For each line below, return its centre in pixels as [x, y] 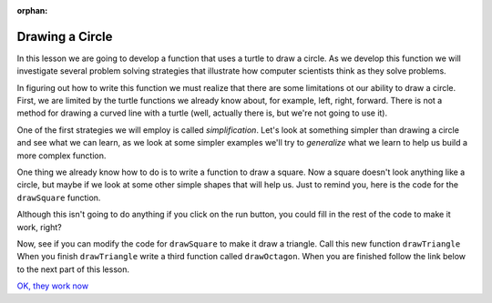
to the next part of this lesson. [73, 269]
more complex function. [61, 156]
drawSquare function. [59, 197]
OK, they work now [53, 286]
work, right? [40, 227]
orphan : [32, 10]
